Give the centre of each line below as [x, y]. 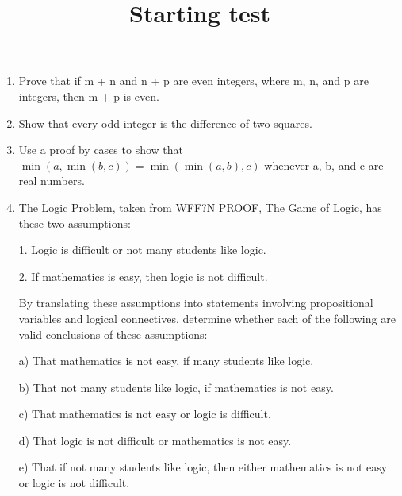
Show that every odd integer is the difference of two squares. [165, 123]
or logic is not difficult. [74, 483]
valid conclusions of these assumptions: [113, 334]
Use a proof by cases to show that [101, 150]
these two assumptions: [75, 223]
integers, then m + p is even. [89, 96]
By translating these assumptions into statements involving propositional [196, 303]
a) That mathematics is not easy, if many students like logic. [166, 361]
